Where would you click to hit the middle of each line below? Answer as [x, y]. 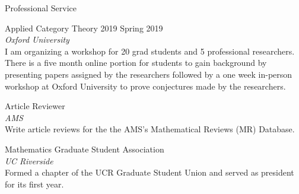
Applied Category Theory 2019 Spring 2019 [84, 28]
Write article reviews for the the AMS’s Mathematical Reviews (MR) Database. [150, 129]
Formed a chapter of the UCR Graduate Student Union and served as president [149, 172]
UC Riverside [29, 160]
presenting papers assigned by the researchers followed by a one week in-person [149, 74]
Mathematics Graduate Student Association [85, 149]
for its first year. [34, 184]
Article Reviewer [35, 106]
